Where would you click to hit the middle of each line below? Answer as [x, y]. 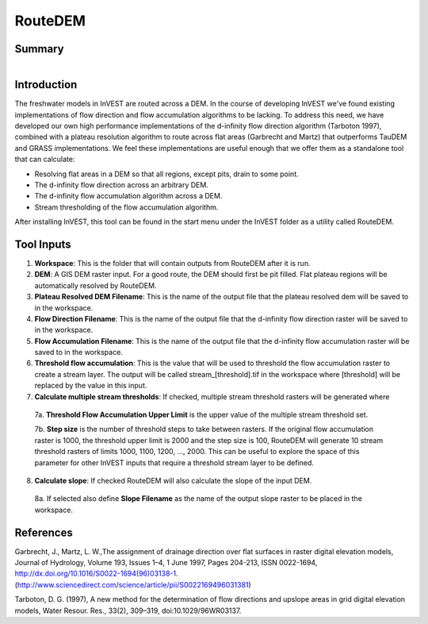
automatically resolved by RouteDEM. [96, 285]
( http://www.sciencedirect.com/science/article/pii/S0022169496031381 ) [133, 584]
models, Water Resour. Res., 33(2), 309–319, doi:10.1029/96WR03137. [128, 611]
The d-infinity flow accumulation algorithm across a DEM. [128, 196]
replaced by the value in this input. [91, 386]
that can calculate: [45, 160]
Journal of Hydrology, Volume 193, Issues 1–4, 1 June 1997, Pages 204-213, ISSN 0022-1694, [166, 563]
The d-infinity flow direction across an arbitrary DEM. [122, 185]
